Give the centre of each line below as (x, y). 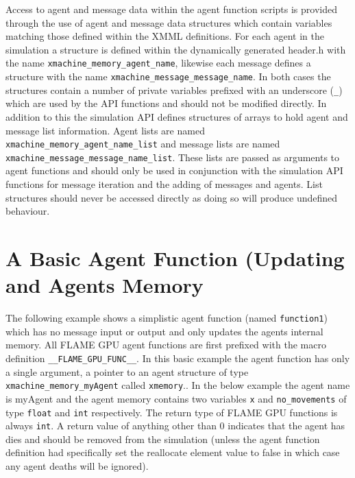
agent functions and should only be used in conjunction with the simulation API (174, 170)
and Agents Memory (105, 285)
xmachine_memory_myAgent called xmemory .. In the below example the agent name (178, 385)
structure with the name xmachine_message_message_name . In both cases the (168, 76)
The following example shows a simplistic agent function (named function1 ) (167, 318)
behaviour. (28, 211)
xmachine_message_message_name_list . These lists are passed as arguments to (173, 157)
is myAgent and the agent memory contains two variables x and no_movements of (176, 398)
